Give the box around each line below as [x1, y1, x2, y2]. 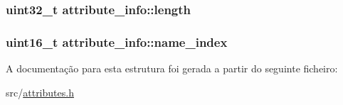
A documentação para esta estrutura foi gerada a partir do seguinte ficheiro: [6, 61, 338, 76]
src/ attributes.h [6, 84, 74, 99]
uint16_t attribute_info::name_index [6, 33, 228, 50]
